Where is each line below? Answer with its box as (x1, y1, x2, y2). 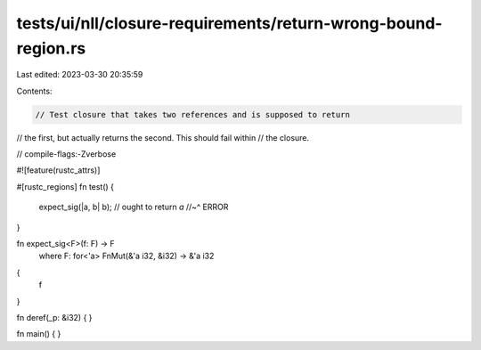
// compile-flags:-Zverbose (16, 149, 117, 159)
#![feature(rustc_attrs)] (16, 165, 101, 175)
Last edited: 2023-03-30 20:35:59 (16, 69, 143, 80)
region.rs (16, 38, 86, 58)
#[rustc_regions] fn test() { (16, 181, 115, 191)
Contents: (16, 85, 53, 96)
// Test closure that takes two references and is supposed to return (35, 110, 351, 119)
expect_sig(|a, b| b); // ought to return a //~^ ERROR (38, 201, 229, 213)
